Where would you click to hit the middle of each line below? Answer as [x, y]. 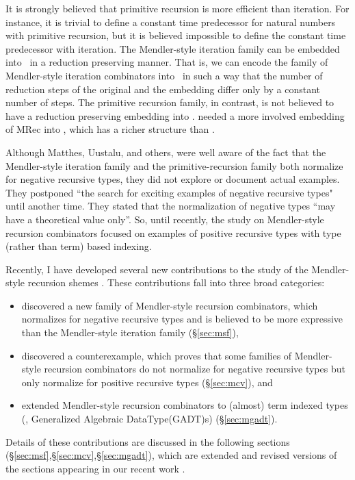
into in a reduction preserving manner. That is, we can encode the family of [167, 62]
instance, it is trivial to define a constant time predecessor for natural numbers [171, 22]
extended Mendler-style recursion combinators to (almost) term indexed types [185, 405]
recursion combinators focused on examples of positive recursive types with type [173, 232]
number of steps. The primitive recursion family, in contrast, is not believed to [170, 102]
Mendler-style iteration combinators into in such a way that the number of [164, 75]
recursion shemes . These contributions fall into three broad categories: [176, 282]
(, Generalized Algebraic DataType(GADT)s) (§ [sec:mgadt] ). [149, 419]
